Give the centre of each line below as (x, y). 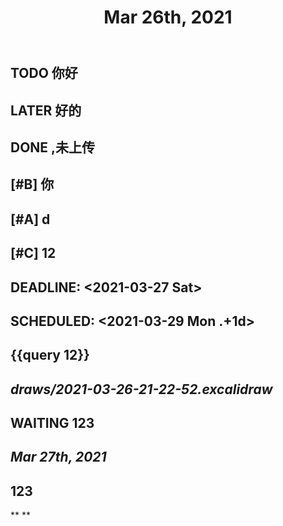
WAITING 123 (52, 423)
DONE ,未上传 (53, 147)
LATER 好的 (46, 110)
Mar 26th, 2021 (168, 17)
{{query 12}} (50, 355)
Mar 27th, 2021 (58, 457)
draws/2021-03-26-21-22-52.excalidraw (141, 389)
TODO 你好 (44, 73)
